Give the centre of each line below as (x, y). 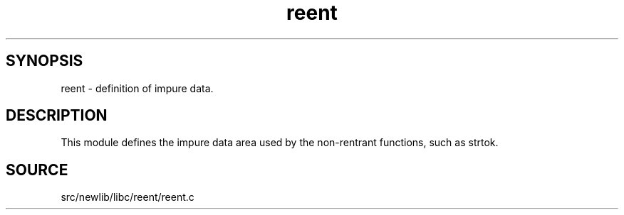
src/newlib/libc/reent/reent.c (128, 197)
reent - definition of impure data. (137, 88)
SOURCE (37, 170)
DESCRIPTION (57, 116)
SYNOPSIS (45, 61)
